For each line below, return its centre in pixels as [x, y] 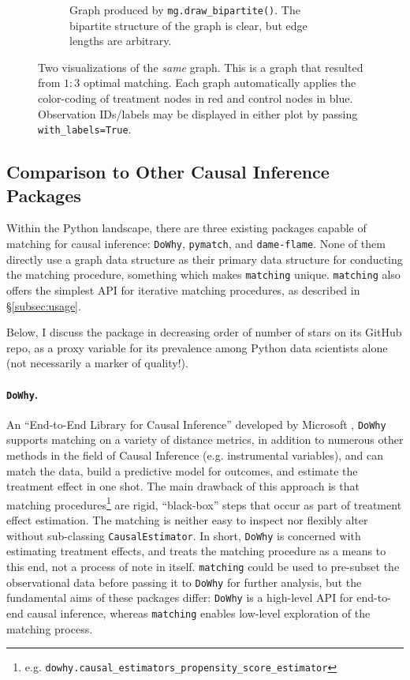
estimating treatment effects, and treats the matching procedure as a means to [196, 551]
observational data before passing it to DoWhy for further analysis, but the [184, 582]
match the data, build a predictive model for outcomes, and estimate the [182, 470]
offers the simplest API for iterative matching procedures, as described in [183, 289]
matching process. [50, 628]
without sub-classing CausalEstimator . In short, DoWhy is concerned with [184, 535]
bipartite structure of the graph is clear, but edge [188, 25]
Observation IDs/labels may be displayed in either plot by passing [198, 113]
